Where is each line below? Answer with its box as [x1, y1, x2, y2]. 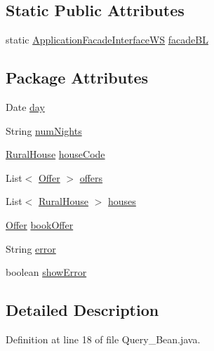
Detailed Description [6, 299, 159, 321]
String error [6, 241, 56, 256]
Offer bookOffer [6, 217, 74, 232]
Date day [6, 100, 45, 114]
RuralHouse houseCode [6, 147, 105, 161]
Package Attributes [6, 67, 149, 88]
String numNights [6, 123, 82, 138]
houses [108, 194, 136, 208]
